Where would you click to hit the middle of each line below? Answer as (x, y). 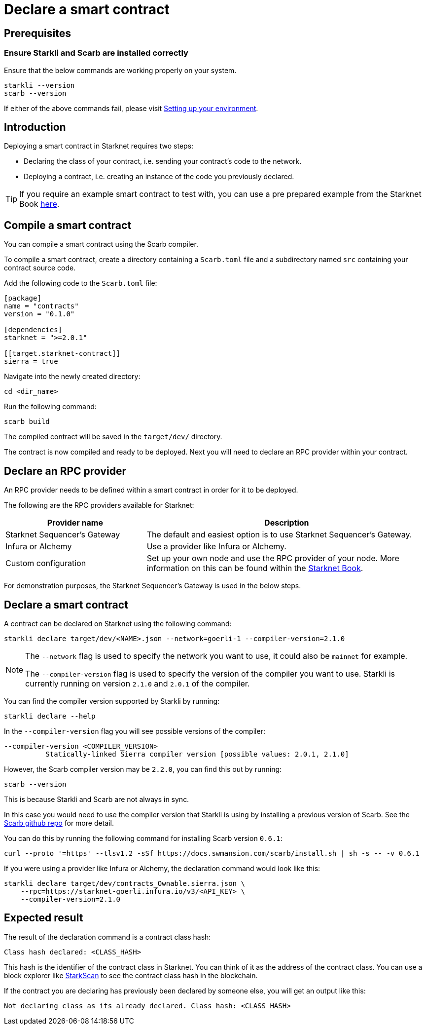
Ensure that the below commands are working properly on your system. (120, 70)
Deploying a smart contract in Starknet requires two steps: (99, 146)
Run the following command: (50, 407)
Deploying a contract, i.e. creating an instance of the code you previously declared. (159, 177)
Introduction (35, 127)
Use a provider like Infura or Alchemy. (216, 547)
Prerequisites (37, 33)
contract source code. (40, 268)
